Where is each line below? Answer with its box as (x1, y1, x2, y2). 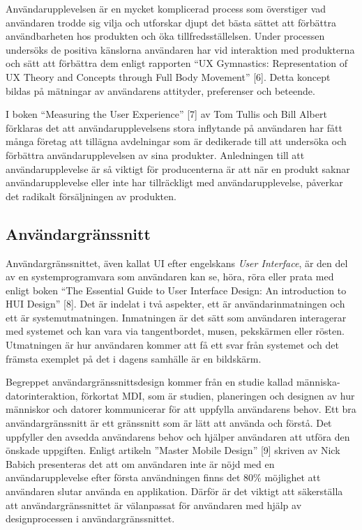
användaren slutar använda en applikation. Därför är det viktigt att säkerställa (6, 484, 343, 499)
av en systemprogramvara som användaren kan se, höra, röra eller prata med (6, 269, 334, 284)
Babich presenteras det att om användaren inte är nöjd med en (6, 456, 275, 471)
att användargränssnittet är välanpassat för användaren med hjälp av (6, 497, 302, 512)
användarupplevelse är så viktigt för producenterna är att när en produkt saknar (6, 161, 350, 176)
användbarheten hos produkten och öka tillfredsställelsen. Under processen (6, 29, 325, 43)
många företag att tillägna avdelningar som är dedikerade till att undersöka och (6, 134, 347, 149)
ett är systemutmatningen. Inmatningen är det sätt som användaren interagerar (6, 310, 347, 324)
